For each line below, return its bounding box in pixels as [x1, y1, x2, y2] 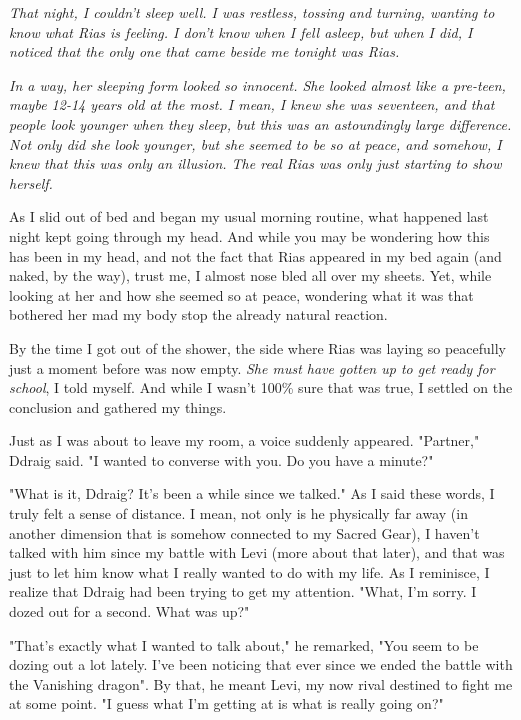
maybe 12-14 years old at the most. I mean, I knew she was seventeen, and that [9, 94, 495, 115]
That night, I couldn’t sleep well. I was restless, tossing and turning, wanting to [9, 2, 495, 22]
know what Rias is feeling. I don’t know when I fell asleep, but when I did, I [9, 21, 473, 42]
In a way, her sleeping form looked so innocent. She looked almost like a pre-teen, [9, 74, 506, 95]
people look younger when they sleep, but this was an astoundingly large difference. [9, 113, 512, 134]
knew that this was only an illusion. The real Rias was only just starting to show [9, 153, 502, 174]
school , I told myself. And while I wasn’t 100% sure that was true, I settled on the [9, 377, 513, 398]
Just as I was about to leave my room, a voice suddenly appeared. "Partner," [9, 430, 480, 451]
